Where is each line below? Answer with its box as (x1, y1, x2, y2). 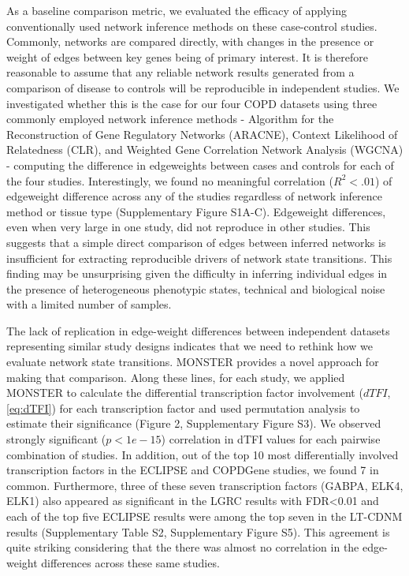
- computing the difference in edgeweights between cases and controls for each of (6, 156, 394, 173)
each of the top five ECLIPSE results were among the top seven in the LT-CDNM (6, 508, 403, 524)
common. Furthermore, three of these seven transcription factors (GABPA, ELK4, (6, 477, 403, 493)
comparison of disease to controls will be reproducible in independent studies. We (6, 79, 400, 95)
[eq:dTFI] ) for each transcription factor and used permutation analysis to (6, 399, 360, 416)
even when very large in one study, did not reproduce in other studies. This (6, 219, 370, 235)
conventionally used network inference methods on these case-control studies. (6, 17, 377, 34)
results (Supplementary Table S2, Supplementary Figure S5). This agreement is (6, 523, 390, 540)
